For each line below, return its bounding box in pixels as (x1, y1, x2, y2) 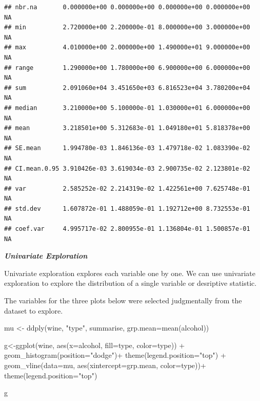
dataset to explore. (4, 305, 63, 316)
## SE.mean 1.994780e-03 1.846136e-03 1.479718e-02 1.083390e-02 (4, 144, 250, 152)
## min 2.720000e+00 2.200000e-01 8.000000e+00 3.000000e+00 (4, 24, 250, 31)
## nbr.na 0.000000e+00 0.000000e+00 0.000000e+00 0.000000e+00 (4, 4, 250, 11)
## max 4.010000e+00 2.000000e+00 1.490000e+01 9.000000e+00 (4, 44, 250, 51)
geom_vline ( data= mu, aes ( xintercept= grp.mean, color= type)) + (4, 360, 206, 370)
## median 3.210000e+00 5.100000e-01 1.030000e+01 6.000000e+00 (4, 104, 250, 112)
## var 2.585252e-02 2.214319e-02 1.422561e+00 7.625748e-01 (4, 185, 250, 192)
